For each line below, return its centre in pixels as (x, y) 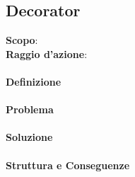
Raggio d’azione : (47, 53)
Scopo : (22, 40)
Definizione (34, 81)
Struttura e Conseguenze (68, 165)
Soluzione (29, 137)
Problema (30, 109)
